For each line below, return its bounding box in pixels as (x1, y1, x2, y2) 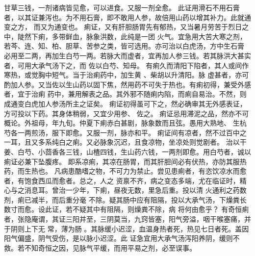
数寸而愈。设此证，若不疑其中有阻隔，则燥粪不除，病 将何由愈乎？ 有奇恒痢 (4, 204, 249, 214)
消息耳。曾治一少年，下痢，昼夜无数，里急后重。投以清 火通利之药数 (24, 185, 247, 195)
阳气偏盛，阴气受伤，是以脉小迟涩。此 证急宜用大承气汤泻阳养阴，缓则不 (4, 233, 240, 243)
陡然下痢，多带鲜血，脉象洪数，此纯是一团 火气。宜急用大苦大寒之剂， (17, 31, 247, 41)
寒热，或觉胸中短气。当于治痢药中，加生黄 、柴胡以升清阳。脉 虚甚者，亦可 (4, 70, 249, 80)
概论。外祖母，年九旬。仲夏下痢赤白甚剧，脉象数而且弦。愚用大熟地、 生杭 (4, 118, 247, 128)
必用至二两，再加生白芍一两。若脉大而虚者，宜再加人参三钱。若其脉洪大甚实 (4, 50, 251, 60)
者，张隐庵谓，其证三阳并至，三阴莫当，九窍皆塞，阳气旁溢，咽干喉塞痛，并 (4, 214, 251, 224)
